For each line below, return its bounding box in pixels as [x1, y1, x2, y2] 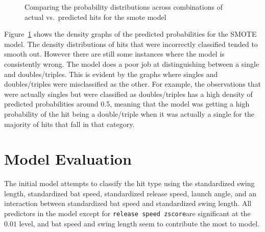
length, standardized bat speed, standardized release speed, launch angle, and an [4, 188, 257, 198]
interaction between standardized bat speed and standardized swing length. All [4, 198, 252, 209]
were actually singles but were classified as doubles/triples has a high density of [4, 88, 253, 99]
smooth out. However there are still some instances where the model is [4, 48, 225, 59]
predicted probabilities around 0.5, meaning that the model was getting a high [4, 98, 250, 109]
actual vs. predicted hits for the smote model [25, 11, 166, 22]
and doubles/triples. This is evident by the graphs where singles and [4, 68, 218, 79]
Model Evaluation [4, 148, 132, 169]
